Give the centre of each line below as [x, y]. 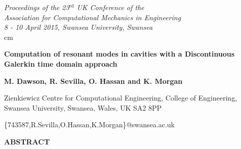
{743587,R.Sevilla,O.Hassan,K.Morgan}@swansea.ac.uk [89, 125]
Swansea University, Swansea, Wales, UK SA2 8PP [83, 107]
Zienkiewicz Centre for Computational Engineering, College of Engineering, [121, 98]
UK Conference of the [110, 7]
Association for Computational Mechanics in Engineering [92, 17]
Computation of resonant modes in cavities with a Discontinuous [119, 54]
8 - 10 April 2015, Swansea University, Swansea [78, 27]
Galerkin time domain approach [61, 63]
